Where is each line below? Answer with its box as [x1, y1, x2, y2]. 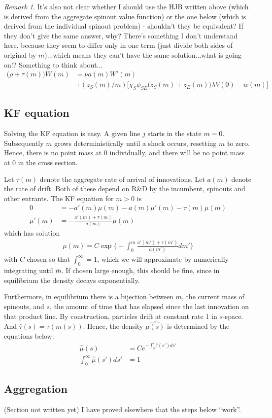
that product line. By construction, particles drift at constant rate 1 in [4, 311, 217, 321]
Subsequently [4, 138, 44, 148]
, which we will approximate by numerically [97, 254, 229, 264]
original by [4, 49, 36, 60]
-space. [222, 311, 243, 321]
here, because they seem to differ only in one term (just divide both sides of [4, 40, 233, 50]
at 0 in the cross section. [4, 157, 78, 167]
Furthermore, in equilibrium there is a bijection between [4, 291, 173, 302]
